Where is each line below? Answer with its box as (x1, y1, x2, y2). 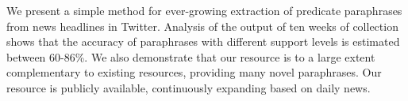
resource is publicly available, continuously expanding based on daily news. (6, 79, 371, 95)
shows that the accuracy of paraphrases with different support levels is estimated (6, 33, 400, 50)
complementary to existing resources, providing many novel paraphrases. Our (6, 64, 382, 80)
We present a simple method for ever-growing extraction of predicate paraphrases (6, 2, 402, 18)
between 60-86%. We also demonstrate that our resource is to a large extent (6, 48, 375, 65)
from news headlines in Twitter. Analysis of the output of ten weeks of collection (6, 17, 398, 34)
